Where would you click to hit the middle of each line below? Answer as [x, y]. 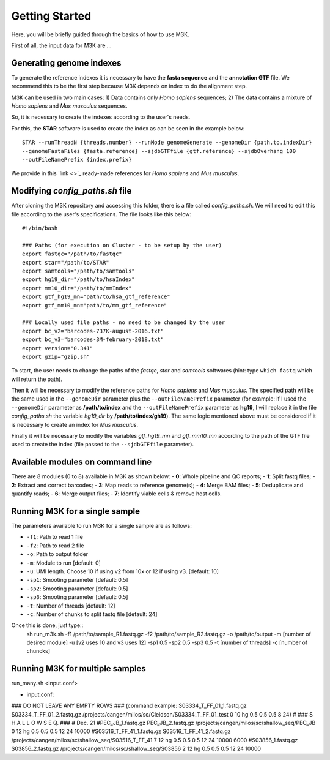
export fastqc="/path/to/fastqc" [72, 254]
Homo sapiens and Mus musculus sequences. [69, 106]
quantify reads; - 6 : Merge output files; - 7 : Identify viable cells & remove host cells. [117, 494]
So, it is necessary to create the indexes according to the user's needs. [101, 117]
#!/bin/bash [40, 228]
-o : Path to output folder [57, 554]
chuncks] [38, 651]
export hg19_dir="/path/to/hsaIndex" [79, 280]
